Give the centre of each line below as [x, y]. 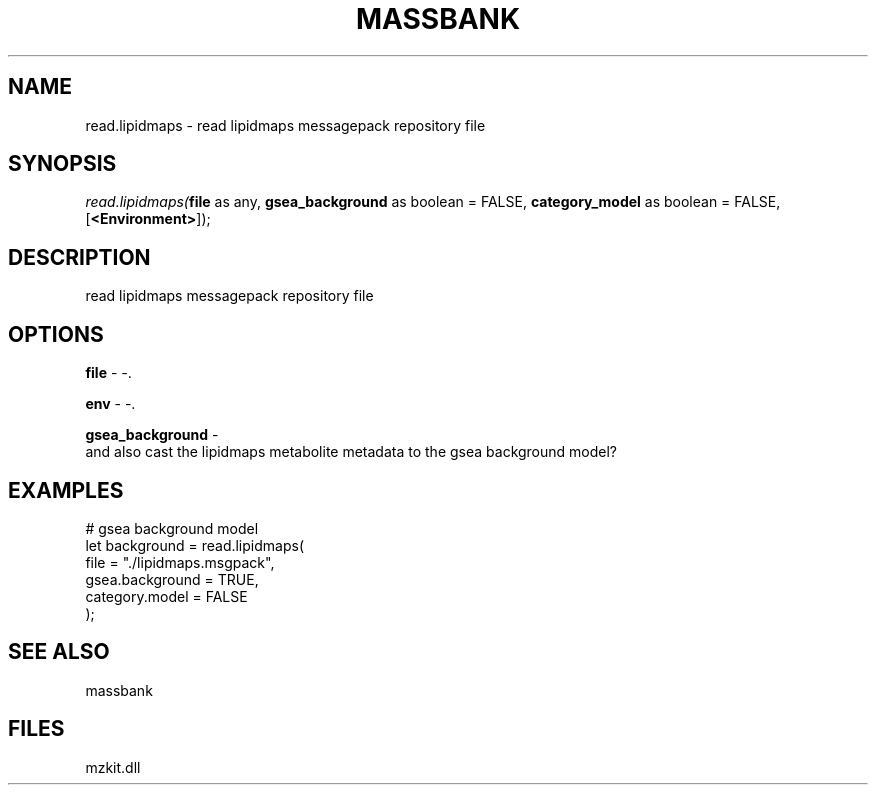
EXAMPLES [66, 490]
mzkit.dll [113, 767]
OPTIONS [56, 334]
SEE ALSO [59, 652]
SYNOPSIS [62, 164]
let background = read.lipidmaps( [194, 545]
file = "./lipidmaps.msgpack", [180, 562]
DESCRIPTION [79, 257]
